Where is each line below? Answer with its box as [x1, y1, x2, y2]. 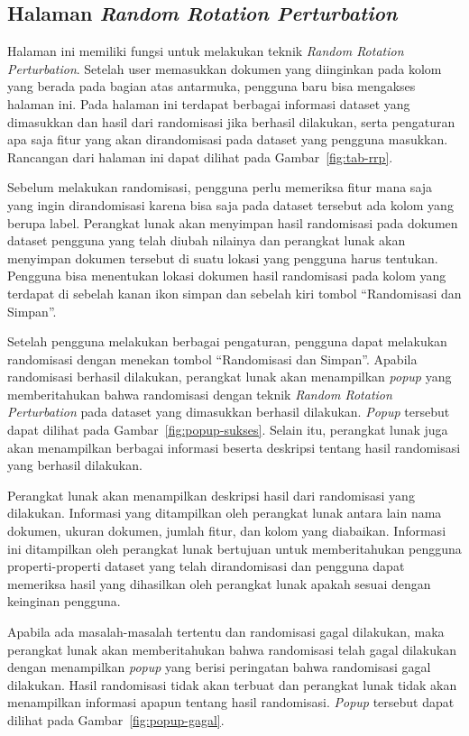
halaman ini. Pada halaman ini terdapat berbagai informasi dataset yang [7, 94, 410, 113]
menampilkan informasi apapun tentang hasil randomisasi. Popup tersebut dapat [7, 693, 455, 712]
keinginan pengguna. [7, 592, 121, 611]
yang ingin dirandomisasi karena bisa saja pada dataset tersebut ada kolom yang [7, 195, 454, 214]
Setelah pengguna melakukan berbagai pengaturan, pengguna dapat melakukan [7, 332, 447, 351]
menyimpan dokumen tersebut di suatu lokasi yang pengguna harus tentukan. [7, 248, 438, 267]
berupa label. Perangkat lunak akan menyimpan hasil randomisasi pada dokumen [7, 213, 458, 232]
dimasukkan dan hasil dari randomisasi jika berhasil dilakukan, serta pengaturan [7, 112, 455, 131]
